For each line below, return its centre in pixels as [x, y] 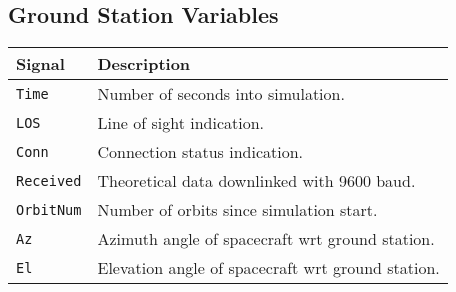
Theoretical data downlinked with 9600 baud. [256, 181]
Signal [40, 64]
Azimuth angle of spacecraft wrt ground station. [266, 239]
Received [49, 180]
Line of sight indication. [181, 123]
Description [144, 64]
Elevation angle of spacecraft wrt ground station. [268, 268]
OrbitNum [49, 209]
